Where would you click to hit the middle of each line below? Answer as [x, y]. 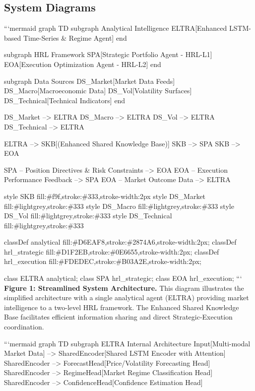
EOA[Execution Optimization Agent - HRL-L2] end [83, 64]
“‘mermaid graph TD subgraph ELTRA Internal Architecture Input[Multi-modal [127, 343]
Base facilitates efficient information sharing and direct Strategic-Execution [118, 317]
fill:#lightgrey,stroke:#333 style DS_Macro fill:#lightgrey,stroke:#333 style [119, 206]
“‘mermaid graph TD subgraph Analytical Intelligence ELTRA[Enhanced [116, 28]
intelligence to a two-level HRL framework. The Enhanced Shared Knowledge [122, 307]
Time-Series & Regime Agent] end [75, 37]
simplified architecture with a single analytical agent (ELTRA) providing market [127, 297]
